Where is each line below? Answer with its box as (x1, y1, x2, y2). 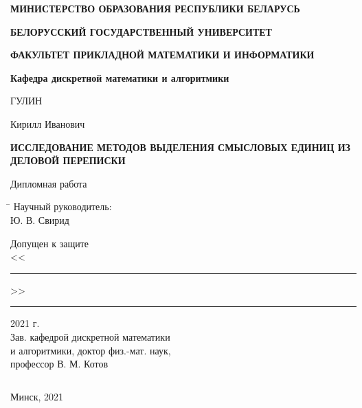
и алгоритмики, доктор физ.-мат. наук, (10, 343, 171, 357)
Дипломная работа (10, 176, 87, 190)
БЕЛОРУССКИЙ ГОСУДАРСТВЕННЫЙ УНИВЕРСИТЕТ (10, 24, 272, 38)
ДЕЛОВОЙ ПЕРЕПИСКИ (10, 153, 126, 168)
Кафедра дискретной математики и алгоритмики (10, 70, 229, 84)
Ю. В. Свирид (10, 212, 69, 227)
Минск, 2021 (10, 389, 64, 403)
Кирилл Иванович (10, 116, 85, 131)
